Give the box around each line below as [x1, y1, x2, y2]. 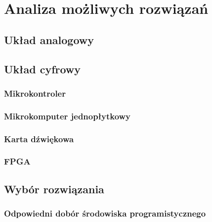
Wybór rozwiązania [4, 181, 104, 196]
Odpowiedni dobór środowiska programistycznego [4, 207, 206, 220]
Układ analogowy [4, 32, 94, 47]
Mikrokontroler [4, 87, 66, 99]
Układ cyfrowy [4, 61, 81, 76]
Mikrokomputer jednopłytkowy [4, 110, 131, 122]
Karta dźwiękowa [4, 132, 74, 145]
